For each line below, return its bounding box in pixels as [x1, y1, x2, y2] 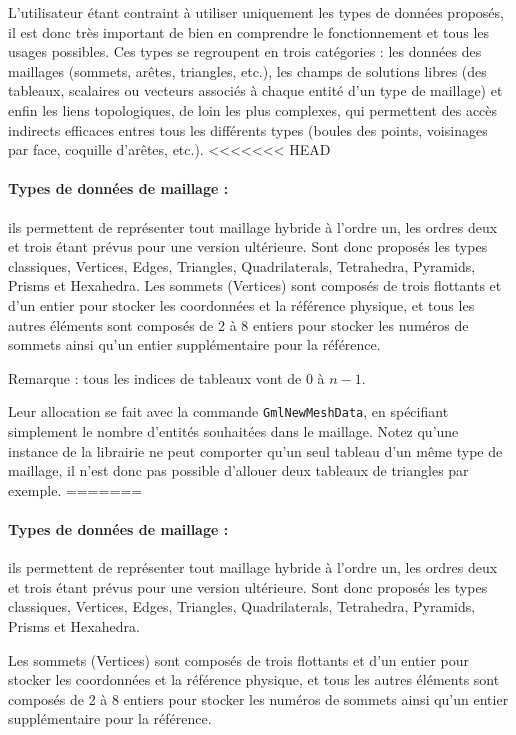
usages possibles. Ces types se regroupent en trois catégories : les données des [8, 41, 482, 62]
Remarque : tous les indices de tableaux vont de [8, 367, 302, 388]
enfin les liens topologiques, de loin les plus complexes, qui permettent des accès [8, 99, 498, 120]
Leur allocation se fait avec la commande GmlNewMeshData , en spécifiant [8, 401, 449, 422]
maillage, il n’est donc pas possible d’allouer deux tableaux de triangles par [8, 460, 469, 481]
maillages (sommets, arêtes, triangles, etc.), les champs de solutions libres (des [8, 60, 487, 81]
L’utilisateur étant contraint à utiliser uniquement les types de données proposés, [8, 2, 504, 22]
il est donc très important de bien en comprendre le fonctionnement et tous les [8, 21, 490, 42]
